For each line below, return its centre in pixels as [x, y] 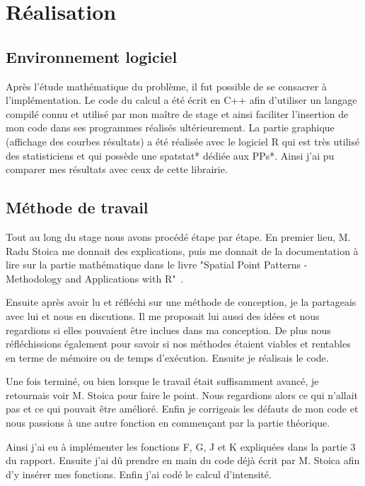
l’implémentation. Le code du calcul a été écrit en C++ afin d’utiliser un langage [181, 100]
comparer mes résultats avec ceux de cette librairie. [117, 169]
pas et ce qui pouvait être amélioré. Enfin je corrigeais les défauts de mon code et [182, 409]
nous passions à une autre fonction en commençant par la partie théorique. [168, 423]
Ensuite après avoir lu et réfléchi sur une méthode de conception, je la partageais [181, 302]
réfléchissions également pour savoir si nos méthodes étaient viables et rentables [178, 344]
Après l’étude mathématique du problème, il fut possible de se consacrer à [166, 86]
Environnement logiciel [92, 56]
